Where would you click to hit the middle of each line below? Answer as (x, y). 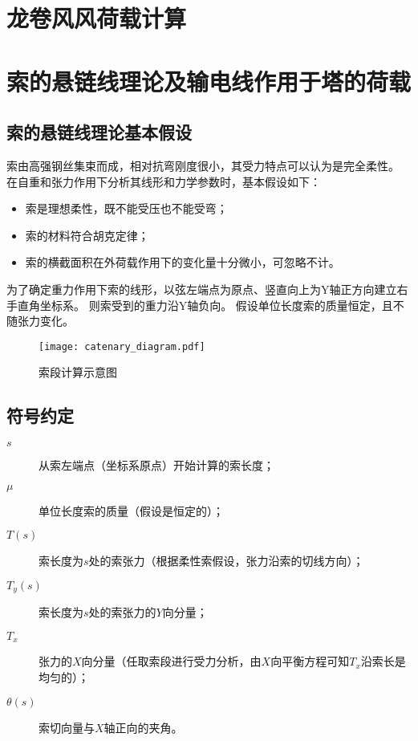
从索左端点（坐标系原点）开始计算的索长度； (156, 465)
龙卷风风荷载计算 (97, 18)
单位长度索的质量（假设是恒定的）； (131, 510)
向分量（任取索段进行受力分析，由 (171, 661)
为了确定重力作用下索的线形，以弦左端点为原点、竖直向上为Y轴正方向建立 (202, 289)
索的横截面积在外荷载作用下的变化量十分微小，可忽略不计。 (183, 262)
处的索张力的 (122, 612)
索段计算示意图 (78, 372)
